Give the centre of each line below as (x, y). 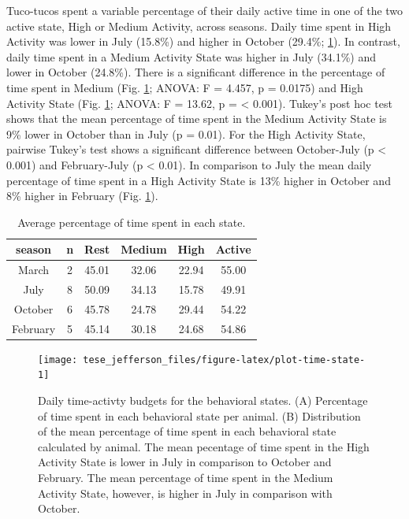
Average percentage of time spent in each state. (132, 222)
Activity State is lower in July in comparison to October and (185, 462)
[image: (58, 360)
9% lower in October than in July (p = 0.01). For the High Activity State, (186, 133)
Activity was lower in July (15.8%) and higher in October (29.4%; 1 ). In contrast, (203, 41)
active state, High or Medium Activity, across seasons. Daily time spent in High (199, 26)
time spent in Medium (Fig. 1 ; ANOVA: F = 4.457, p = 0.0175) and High (185, 87)
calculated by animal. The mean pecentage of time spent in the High (204, 446)
